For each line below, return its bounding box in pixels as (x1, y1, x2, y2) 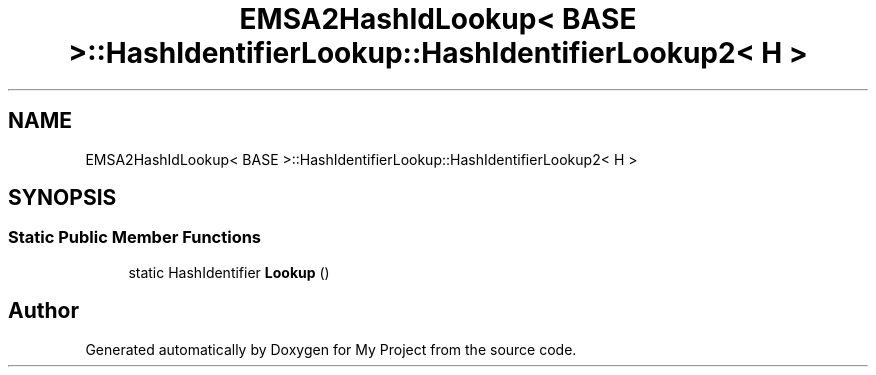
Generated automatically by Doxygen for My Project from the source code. (85, 340, 577, 358)
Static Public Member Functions (8, 227, 262, 248)
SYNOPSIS (8, 185, 117, 211)
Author (8, 298, 79, 324)
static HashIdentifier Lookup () (128, 263, 330, 281)
